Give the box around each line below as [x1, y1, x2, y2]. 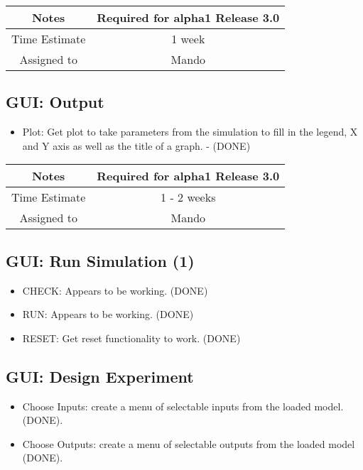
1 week [171, 31, 205, 47]
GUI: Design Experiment [6, 365, 194, 387]
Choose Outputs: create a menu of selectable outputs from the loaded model [22, 436, 355, 451]
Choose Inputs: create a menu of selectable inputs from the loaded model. [22, 398, 344, 413]
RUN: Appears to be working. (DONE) [22, 307, 194, 322]
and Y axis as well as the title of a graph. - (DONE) [22, 138, 251, 153]
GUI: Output [6, 91, 104, 113]
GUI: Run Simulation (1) [6, 249, 195, 271]
